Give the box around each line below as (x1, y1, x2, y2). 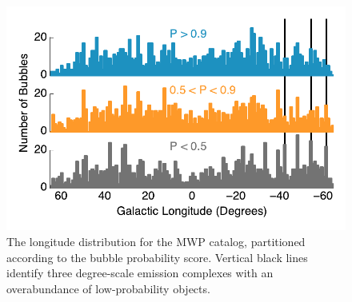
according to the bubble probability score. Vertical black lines (6, 248, 308, 265)
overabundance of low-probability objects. (6, 280, 210, 296)
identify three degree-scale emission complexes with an (6, 264, 274, 281)
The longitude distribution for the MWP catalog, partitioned (6, 232, 306, 249)
